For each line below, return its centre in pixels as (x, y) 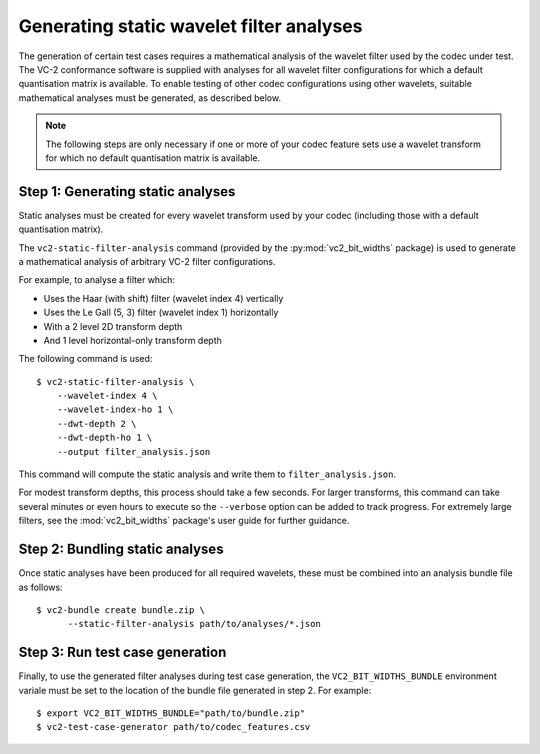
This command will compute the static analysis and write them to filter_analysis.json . (207, 474)
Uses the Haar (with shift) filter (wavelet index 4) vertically (163, 298)
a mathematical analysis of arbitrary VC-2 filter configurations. (147, 261)
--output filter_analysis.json (133, 451)
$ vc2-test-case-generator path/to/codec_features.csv (173, 727)
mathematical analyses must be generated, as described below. (150, 97)
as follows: (41, 587)
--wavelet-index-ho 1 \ (115, 409)
